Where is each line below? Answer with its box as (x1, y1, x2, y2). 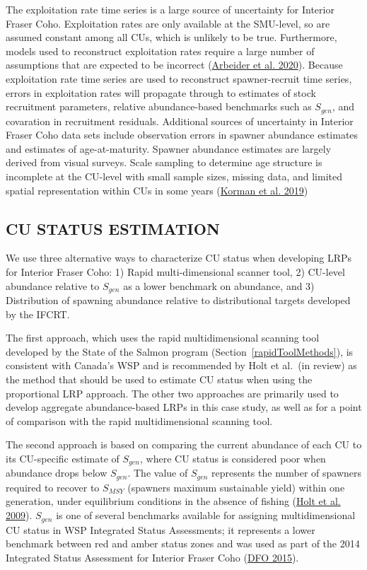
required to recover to (6, 479, 100, 494)
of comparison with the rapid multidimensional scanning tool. (6, 413, 273, 428)
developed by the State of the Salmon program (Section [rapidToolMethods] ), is (6, 344, 354, 359)
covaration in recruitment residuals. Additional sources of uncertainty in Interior (6, 113, 354, 128)
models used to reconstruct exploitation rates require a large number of (6, 43, 315, 58)
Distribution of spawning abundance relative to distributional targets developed (6, 293, 351, 308)
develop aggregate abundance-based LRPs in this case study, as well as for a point (6, 400, 362, 414)
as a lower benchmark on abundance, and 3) (123, 278, 315, 293)
